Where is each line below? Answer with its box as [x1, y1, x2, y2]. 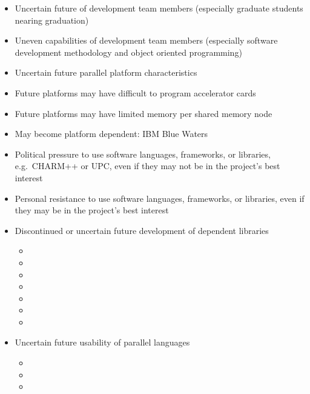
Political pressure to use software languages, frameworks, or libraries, [15, 147, 271, 160]
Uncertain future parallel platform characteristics [15, 66, 197, 79]
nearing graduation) [15, 13, 89, 26]
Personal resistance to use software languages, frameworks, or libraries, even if [15, 192, 305, 204]
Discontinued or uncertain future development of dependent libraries [15, 224, 269, 236]
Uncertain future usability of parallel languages [15, 336, 190, 349]
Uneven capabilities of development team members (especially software [15, 34, 278, 47]
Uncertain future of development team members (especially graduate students [15, 2, 303, 14]
